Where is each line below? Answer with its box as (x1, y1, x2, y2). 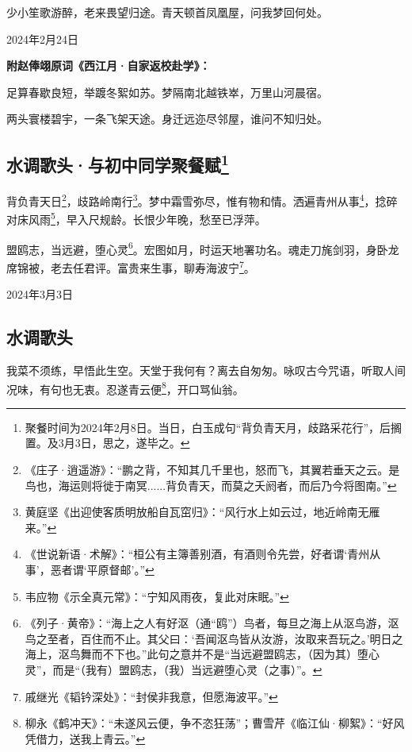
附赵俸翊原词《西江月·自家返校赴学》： (6, 57, 211, 74)
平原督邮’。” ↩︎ (86, 561, 154, 577)
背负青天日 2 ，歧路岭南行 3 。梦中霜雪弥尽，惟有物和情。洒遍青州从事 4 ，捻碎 (6, 191, 398, 209)
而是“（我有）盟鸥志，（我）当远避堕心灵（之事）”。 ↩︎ (52, 661, 322, 677)
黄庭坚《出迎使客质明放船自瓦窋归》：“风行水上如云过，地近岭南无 (25, 503, 369, 520)
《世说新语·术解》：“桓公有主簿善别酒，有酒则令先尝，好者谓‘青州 (25, 546, 370, 562)
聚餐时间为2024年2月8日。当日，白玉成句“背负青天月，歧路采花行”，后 (25, 418, 391, 435)
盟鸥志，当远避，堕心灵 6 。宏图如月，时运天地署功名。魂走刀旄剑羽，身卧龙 (6, 238, 399, 257)
